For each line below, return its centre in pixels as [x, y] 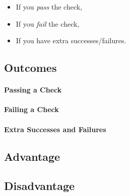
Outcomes [30, 68]
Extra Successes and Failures [55, 129]
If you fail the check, [48, 23]
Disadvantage [40, 186]
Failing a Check [31, 109]
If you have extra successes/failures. [71, 40]
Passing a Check [33, 90]
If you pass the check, [49, 7]
